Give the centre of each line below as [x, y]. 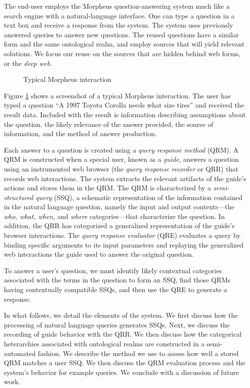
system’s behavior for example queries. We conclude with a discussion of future [122, 372]
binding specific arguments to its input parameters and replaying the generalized [124, 244]
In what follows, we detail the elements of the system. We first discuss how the [121, 315]
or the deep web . [28, 63]
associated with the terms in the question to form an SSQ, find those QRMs [117, 280]
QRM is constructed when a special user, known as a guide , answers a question [121, 159]
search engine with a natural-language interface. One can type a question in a [119, 15]
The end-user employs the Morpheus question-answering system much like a [117, 6]
